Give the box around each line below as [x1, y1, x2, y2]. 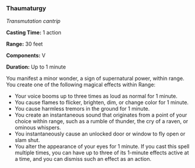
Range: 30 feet [6, 40, 43, 48]
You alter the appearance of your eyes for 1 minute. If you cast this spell [14, 143, 190, 150]
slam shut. [14, 137, 40, 144]
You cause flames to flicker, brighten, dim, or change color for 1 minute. [14, 99, 189, 106]
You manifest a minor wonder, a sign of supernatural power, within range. [6, 75, 185, 82]
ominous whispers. [14, 124, 61, 131]
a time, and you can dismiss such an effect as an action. [14, 156, 152, 163]
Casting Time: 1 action [6, 29, 62, 36]
